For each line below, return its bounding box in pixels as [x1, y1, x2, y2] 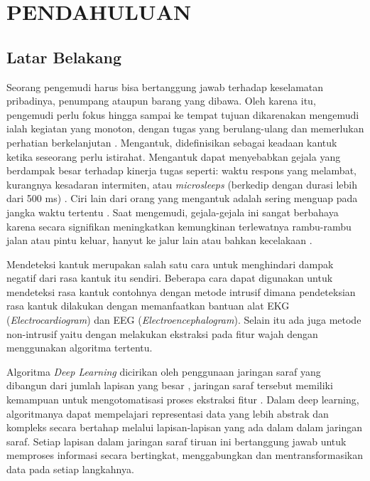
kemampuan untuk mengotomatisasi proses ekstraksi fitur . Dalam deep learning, [6, 392, 359, 407]
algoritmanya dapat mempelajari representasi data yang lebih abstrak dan [6, 406, 329, 421]
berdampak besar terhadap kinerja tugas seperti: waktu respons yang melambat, [6, 163, 357, 178]
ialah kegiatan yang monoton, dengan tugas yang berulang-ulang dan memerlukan [6, 121, 364, 136]
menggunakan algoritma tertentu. [6, 340, 153, 355]
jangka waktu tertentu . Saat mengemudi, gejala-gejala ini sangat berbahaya [6, 204, 339, 219]
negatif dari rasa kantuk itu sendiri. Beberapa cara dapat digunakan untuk [6, 270, 333, 285]
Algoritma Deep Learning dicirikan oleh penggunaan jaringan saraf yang [6, 364, 321, 379]
